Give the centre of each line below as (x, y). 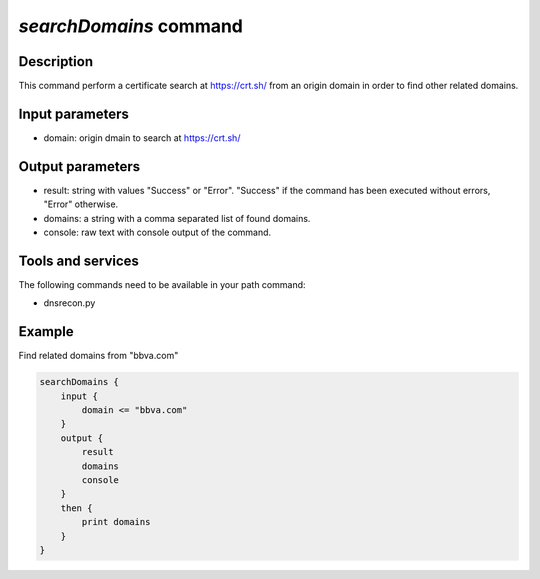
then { (76, 508)
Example (46, 331)
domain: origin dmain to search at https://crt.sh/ (142, 137)
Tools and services (79, 260)
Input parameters (74, 113)
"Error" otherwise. (81, 204)
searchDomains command (131, 26)
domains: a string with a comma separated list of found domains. (177, 218)
